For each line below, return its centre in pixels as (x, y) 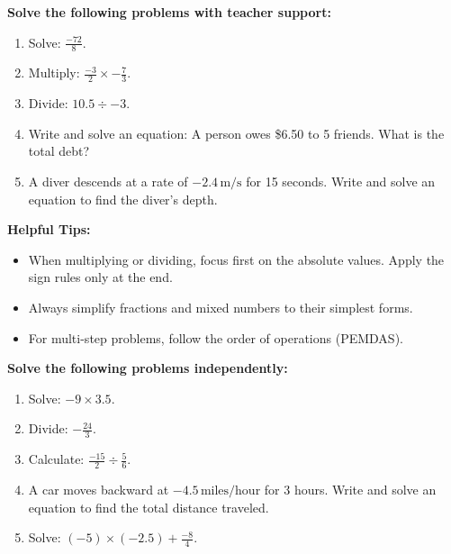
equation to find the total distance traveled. (149, 507)
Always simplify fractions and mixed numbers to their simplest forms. (221, 307)
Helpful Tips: (49, 229)
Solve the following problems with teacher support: (169, 12)
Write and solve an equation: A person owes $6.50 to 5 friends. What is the (236, 133)
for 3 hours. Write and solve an (350, 490)
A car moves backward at (99, 490)
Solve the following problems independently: (148, 368)
